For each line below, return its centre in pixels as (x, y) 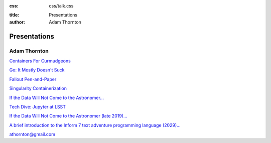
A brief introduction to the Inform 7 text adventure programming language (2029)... (95, 125)
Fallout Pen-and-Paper (33, 79)
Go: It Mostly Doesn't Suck (37, 70)
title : (14, 15)
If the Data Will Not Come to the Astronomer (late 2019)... (68, 116)
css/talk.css (61, 6)
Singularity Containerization (38, 88)
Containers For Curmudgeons (40, 60)
